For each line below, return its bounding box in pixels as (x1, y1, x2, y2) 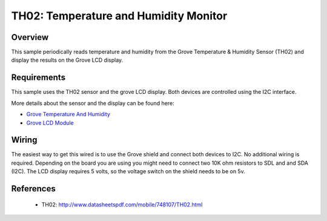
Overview (11, 32, 49, 42)
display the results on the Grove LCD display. (11, 56, 124, 64)
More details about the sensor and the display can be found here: (11, 99, 175, 107)
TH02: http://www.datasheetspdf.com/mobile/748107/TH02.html (41, 200, 203, 208)
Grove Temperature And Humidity (26, 111, 110, 118)
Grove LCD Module (26, 119, 74, 127)
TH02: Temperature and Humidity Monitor (11, 9, 228, 22)
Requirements (11, 73, 66, 83)
